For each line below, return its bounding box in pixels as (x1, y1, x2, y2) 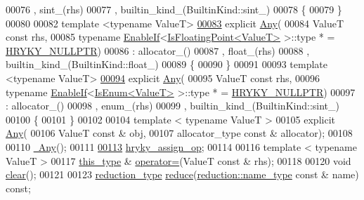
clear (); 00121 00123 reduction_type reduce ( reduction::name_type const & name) (6, 167, 359, 182)
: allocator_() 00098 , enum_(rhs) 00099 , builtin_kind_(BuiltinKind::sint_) (6, 98, 339, 113)
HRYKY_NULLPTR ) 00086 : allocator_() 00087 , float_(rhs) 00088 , (6, 43, 310, 58)
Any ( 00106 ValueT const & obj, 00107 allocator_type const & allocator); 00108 (6, 126, 353, 140)
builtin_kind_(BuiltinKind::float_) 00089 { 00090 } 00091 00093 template (6, 57, 327, 72)
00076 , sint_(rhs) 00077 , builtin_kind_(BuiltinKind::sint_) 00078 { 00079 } (6, 2, 342, 16)
